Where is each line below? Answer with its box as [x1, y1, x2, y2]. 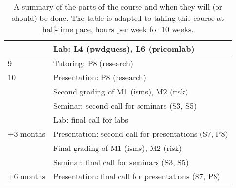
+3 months [8, 128, 45, 139]
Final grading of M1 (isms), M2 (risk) [53, 142, 182, 153]
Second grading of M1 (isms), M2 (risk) [53, 86, 188, 97]
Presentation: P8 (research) [53, 72, 146, 83]
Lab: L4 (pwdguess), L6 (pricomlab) [53, 43, 195, 54]
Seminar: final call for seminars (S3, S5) [53, 156, 189, 168]
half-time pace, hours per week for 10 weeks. [42, 23, 194, 35]
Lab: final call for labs [53, 114, 128, 125]
